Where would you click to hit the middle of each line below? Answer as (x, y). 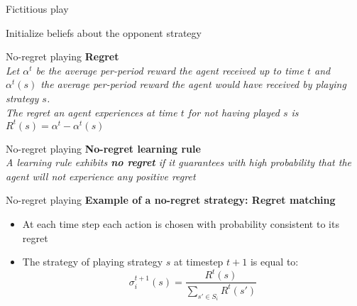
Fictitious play (37, 9)
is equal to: (274, 262)
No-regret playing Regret (62, 56)
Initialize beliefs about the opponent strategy (104, 32)
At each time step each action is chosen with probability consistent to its (181, 224)
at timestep (199, 262)
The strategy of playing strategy (93, 262)
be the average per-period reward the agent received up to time (170, 70)
